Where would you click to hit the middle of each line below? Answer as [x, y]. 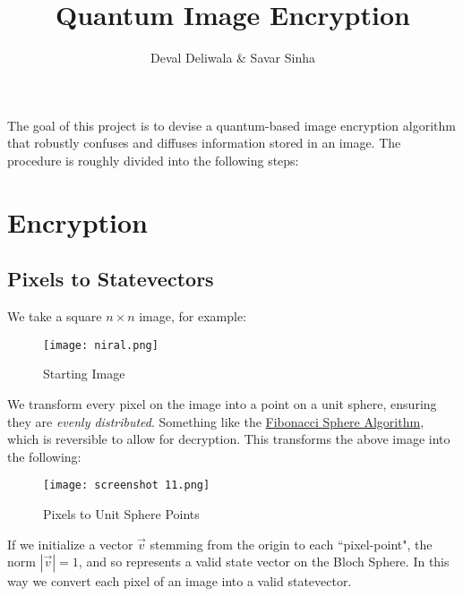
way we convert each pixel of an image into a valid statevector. [180, 581]
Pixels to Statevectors [111, 279]
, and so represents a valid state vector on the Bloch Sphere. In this [264, 562]
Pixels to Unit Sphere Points [121, 513]
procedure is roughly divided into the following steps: [153, 160]
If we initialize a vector [70, 544]
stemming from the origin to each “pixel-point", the [291, 544]
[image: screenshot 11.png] [127, 485]
